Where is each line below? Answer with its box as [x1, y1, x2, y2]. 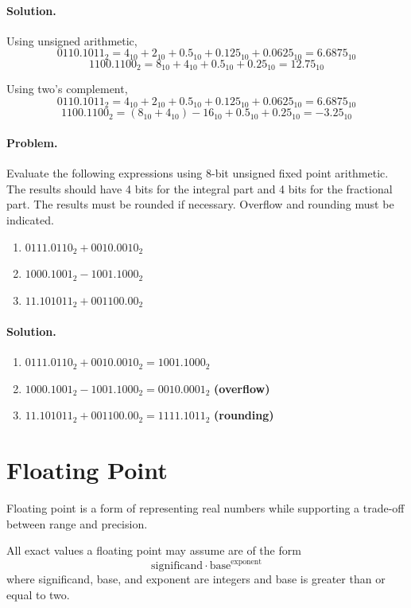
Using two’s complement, [6, 80, 128, 97]
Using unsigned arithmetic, [6, 32, 138, 49]
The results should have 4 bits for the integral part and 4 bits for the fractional [6, 180, 393, 197]
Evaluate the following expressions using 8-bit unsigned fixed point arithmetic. [6, 165, 389, 181]
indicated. [6, 211, 54, 228]
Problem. [6, 134, 58, 150]
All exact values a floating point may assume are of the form [6, 542, 301, 559]
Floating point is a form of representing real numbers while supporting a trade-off [6, 500, 405, 516]
